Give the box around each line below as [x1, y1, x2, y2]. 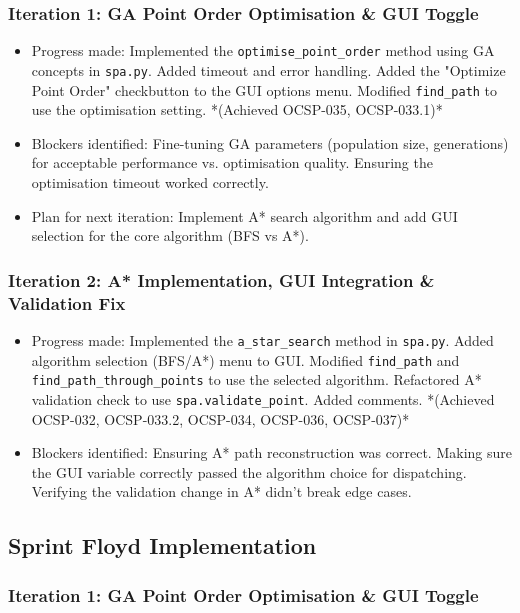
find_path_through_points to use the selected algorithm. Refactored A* [31, 369, 482, 390]
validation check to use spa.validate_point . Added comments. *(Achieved [31, 388, 495, 409]
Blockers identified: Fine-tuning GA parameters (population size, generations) [31, 132, 509, 153]
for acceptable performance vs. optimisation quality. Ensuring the [31, 152, 433, 173]
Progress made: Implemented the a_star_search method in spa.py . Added [31, 329, 494, 350]
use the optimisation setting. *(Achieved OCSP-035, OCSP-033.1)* [31, 99, 443, 120]
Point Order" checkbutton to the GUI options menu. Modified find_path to [31, 79, 498, 100]
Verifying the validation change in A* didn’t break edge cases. [31, 481, 412, 502]
